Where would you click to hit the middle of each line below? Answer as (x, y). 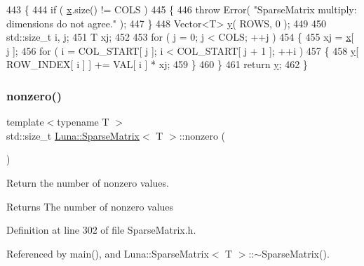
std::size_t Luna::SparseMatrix (73, 135)
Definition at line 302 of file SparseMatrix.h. (101, 230)
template (25, 122)
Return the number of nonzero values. (88, 182)
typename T (83, 122)
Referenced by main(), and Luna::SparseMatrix (108, 253)
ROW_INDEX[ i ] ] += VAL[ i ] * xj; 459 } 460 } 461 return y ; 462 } (157, 64)
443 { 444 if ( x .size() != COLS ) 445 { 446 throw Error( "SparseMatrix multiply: (182, 9)
